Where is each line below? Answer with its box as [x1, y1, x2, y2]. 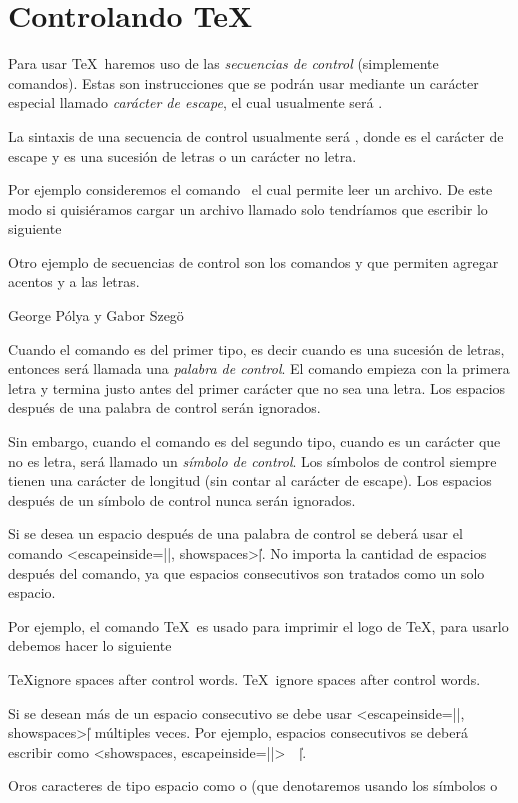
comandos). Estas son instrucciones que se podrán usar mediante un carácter [8, 72, 479, 93]
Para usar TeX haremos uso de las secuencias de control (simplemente [8, 53, 439, 74]
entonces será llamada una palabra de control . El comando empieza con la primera [8, 358, 510, 379]
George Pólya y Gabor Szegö [8, 305, 184, 326]
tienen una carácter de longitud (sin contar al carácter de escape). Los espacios [8, 470, 492, 491]
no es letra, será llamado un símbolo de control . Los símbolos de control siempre [8, 450, 497, 471]
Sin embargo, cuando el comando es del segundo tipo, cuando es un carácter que [8, 431, 501, 452]
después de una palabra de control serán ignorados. [8, 397, 321, 418]
